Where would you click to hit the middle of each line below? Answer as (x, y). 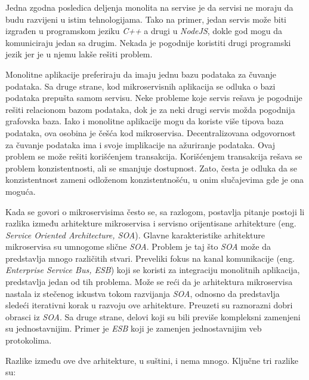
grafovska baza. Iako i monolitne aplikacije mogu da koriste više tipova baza (145, 121)
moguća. (21, 191)
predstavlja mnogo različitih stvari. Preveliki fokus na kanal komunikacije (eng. (150, 258)
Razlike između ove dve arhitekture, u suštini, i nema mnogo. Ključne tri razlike (152, 360)
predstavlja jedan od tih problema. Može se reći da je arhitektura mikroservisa (149, 282)
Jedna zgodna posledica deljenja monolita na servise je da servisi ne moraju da (149, 7)
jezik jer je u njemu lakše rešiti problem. (79, 54)
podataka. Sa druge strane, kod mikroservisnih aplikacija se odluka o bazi (140, 86)
